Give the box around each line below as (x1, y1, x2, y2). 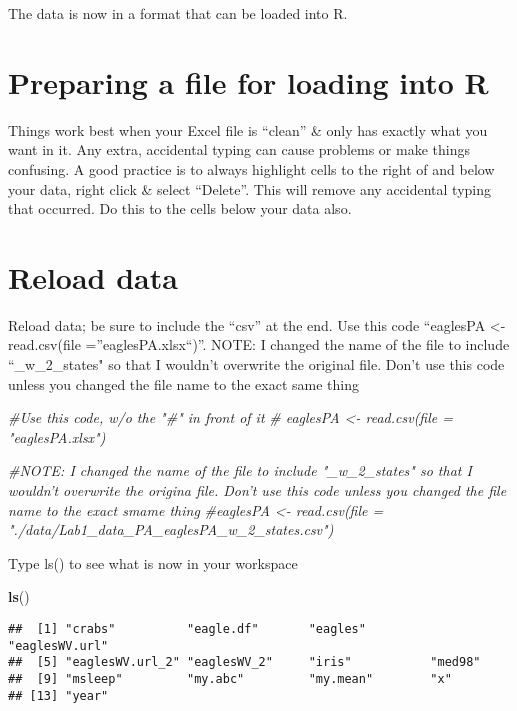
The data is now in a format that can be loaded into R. (8, 3, 348, 23)
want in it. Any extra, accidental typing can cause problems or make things (8, 139, 470, 160)
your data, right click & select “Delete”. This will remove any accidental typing (8, 178, 492, 199)
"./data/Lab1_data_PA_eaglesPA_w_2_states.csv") (8, 519, 334, 540)
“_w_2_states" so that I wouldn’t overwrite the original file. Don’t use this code (8, 354, 505, 374)
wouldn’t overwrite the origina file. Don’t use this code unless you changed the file (8, 479, 507, 500)
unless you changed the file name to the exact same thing (8, 373, 359, 394)
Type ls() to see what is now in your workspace (8, 552, 298, 573)
